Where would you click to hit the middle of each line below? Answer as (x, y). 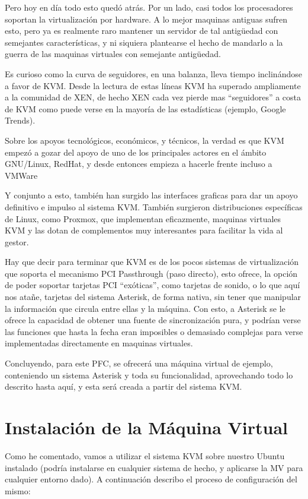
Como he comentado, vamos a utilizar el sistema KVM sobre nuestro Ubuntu (145, 455)
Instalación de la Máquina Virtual (147, 427)
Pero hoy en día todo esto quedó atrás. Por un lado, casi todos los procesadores (149, 7)
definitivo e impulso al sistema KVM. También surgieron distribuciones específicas (154, 206)
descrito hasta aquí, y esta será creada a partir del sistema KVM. (123, 386)
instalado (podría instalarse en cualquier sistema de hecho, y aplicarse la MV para (154, 467)
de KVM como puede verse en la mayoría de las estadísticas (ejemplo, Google (145, 108)
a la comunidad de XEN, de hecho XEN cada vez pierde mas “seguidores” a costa (153, 97)
